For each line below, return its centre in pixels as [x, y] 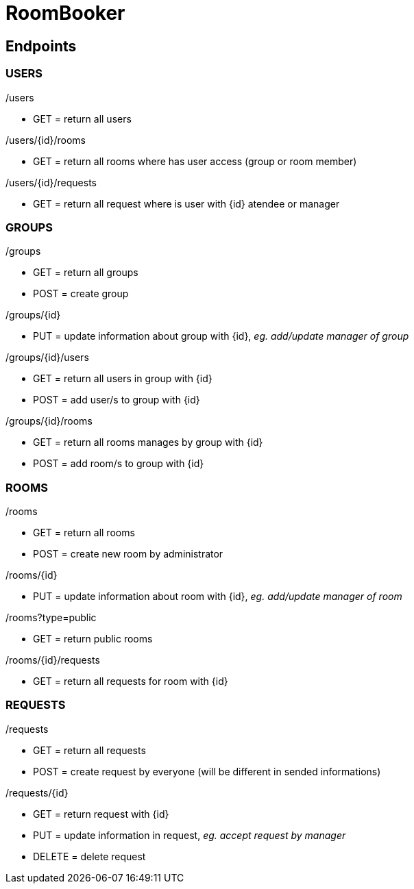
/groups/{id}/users [47, 358]
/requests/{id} [37, 792]
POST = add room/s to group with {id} [119, 464]
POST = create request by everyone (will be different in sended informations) [207, 771]
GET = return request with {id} [101, 814]
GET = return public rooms [93, 639]
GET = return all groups [86, 273]
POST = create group [81, 294]
